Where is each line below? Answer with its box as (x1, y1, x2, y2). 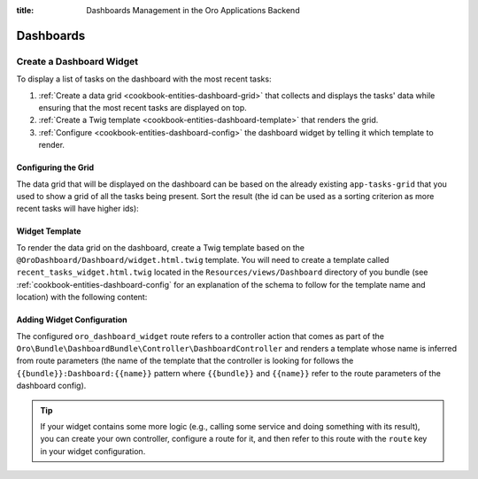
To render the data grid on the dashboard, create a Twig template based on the (16, 242, 305, 252)
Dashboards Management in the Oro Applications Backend (86, 5, 300, 15)
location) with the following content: (16, 292, 148, 303)
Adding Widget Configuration (16, 314, 127, 325)
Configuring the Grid (16, 162, 95, 173)
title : (16, 5, 35, 15)
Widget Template (16, 226, 81, 236)
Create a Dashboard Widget (16, 55, 139, 67)
